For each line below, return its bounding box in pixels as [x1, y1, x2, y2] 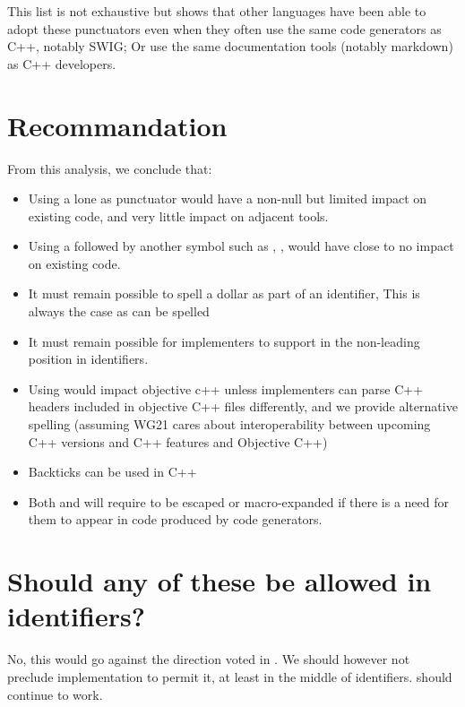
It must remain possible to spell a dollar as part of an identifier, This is [28, 284, 420, 303]
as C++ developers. [7, 54, 116, 73]
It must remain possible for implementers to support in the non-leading [28, 332, 420, 350]
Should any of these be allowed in [7, 563, 432, 599]
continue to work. [7, 685, 103, 703]
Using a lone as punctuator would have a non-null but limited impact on [28, 189, 427, 208]
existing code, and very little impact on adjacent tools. [28, 206, 329, 225]
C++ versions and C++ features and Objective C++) [28, 432, 328, 451]
